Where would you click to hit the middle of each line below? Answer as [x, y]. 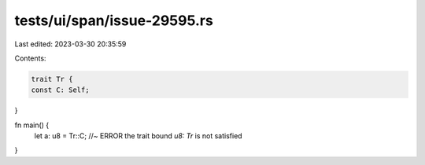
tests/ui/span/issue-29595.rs [114, 20]
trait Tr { [52, 79]
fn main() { [32, 125]
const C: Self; [60, 90]
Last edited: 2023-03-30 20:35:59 [70, 44]
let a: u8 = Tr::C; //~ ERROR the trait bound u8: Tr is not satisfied [139, 136]
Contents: [30, 58]
